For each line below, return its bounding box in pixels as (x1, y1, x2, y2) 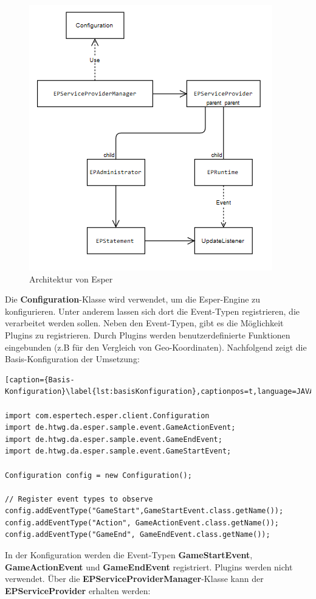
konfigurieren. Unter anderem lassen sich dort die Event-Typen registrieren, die (5, 304, 300, 317)
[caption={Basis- (5, 375, 75, 384)
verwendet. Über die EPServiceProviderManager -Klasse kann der (5, 572, 264, 585)
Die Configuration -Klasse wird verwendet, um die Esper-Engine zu (5, 293, 261, 306)
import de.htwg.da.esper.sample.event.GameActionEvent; (5, 423, 236, 432)
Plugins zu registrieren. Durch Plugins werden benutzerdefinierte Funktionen (5, 328, 290, 341)
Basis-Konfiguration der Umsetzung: (5, 352, 140, 365)
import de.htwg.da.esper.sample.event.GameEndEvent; (5, 435, 222, 444)
